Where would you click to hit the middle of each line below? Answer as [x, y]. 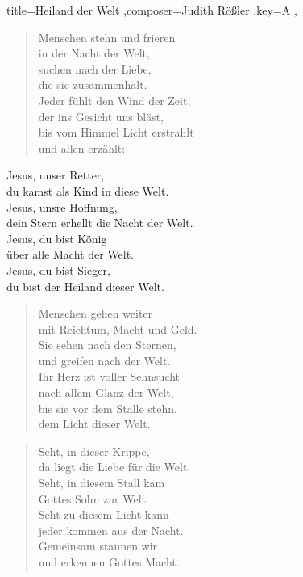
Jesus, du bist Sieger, [58, 270]
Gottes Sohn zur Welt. [93, 498]
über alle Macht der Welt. [70, 254]
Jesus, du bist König [57, 238]
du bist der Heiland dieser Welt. [85, 286]
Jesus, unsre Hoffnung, [62, 206]
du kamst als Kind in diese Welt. [88, 190]
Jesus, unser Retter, [56, 175]
